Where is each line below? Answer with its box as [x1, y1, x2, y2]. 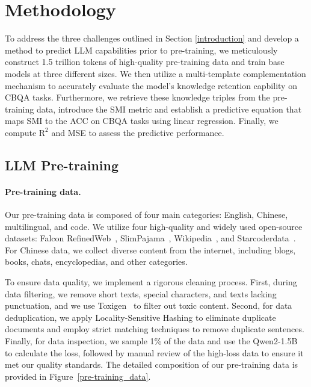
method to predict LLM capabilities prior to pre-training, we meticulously [5, 43, 278, 56]
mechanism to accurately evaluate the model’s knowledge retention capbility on [5, 79, 297, 91]
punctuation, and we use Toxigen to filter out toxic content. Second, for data [5, 299, 292, 312]
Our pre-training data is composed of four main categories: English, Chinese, [5, 208, 288, 221]
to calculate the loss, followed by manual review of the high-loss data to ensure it [5, 346, 304, 359]
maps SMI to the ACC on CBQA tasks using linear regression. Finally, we [5, 114, 279, 127]
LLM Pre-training [5, 155, 119, 174]
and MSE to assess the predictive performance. [51, 126, 224, 138]
